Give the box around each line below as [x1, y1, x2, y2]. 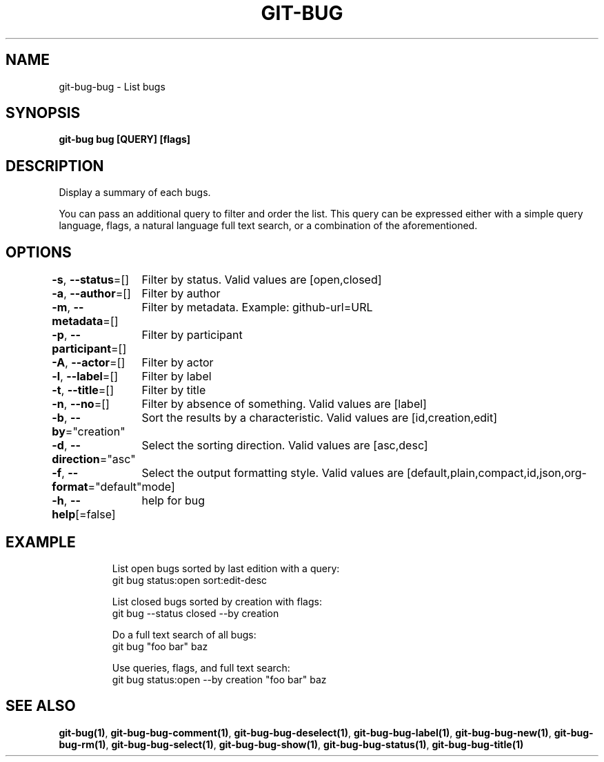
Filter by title [141, 383, 206, 398]
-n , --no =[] [52, 397, 110, 411]
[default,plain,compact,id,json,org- [407, 466, 587, 480]
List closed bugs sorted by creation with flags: [112, 595, 322, 607]
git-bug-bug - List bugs [59, 80, 165, 92]
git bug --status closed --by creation [112, 607, 279, 619]
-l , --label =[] [52, 369, 119, 384]
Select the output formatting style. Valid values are [141, 466, 404, 480]
